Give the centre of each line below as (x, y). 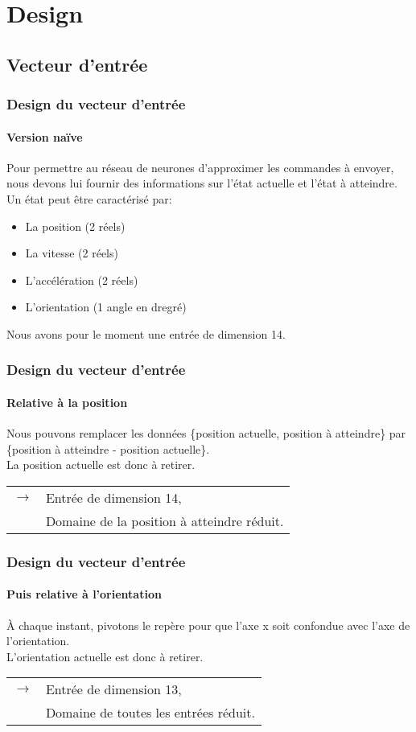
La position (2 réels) (75, 226)
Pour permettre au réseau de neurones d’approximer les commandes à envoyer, (200, 167)
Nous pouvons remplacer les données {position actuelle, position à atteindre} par (206, 433)
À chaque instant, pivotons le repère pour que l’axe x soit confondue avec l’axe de (208, 625)
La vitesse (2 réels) (72, 253)
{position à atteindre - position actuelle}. (108, 448)
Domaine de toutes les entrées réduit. (150, 713)
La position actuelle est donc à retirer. (101, 465)
